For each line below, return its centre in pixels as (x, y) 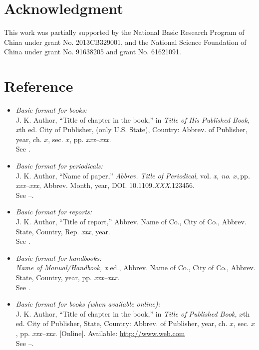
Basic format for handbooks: (59, 258)
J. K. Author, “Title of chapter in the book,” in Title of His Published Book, (133, 119)
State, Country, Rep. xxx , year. (63, 231)
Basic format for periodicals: (59, 166)
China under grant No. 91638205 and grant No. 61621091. (93, 52)
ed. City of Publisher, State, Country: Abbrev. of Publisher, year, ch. (122, 323)
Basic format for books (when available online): (88, 304)
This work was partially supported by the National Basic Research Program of (124, 32)
